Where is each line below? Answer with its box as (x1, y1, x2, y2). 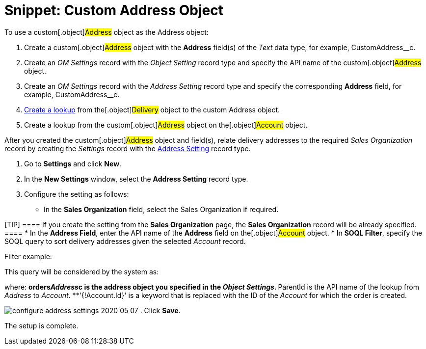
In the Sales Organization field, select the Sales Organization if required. (44, 205, 279, 214)
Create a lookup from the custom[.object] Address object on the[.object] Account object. (24, 120, 308, 129)
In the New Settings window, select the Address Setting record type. (24, 174, 248, 183)
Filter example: (4, 252, 52, 261)
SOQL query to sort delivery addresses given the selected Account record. (4, 237, 246, 245)
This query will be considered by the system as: (4, 267, 159, 276)
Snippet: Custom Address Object (4, 2, 223, 19)
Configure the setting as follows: (24, 189, 129, 198)
